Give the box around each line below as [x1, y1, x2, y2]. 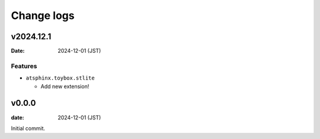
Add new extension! [40, 83, 89, 90]
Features [11, 62, 37, 70]
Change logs [11, 9, 75, 22]
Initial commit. [11, 125, 46, 132]
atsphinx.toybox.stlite [25, 75, 95, 81]
